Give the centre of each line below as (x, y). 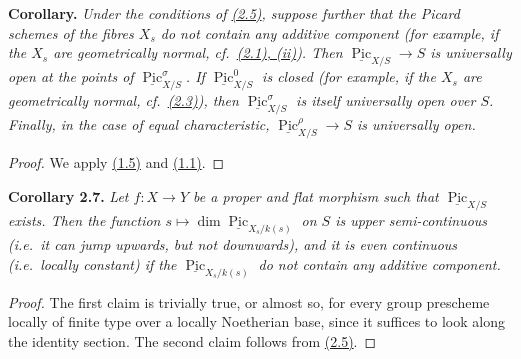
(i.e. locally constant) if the (92, 263)
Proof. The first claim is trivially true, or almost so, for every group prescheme (249, 301)
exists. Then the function (84, 219)
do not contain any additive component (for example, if (329, 32)
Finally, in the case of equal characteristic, (139, 124)
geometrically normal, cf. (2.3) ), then (123, 100)
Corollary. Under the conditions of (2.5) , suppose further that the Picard (234, 13)
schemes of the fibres (71, 32)
